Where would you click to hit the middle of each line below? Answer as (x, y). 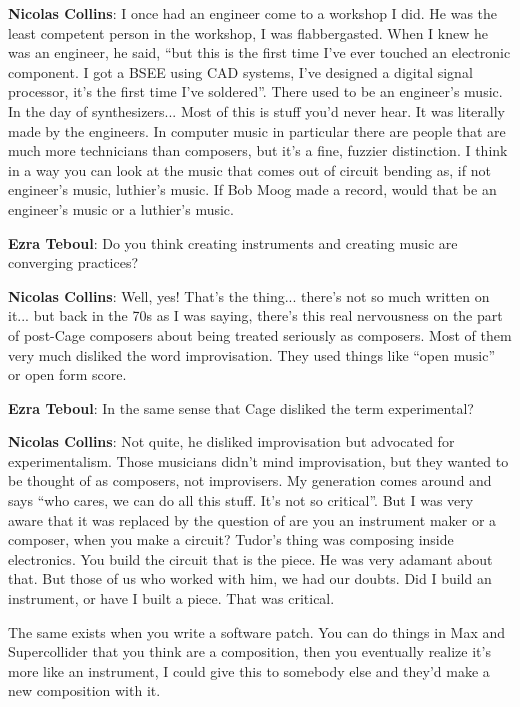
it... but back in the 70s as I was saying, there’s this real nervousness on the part (255, 315)
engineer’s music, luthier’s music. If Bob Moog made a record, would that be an (252, 189)
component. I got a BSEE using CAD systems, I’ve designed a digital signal (240, 71)
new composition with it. (84, 690)
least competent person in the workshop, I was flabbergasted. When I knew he (248, 32)
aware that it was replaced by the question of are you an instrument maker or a (252, 519)
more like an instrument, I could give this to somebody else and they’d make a (249, 670)
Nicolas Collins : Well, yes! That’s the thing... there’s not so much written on (249, 295)
